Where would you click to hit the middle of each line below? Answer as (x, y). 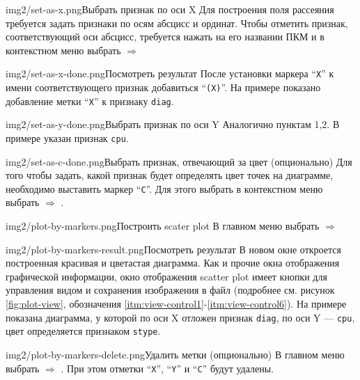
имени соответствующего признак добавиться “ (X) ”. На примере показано (163, 87)
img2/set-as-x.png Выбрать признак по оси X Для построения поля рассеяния (170, 9)
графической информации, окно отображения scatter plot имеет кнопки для (166, 276)
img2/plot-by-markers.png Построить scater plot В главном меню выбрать (163, 226)
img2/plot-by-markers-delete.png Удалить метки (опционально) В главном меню (175, 354)
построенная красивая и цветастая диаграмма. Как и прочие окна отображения (173, 263)
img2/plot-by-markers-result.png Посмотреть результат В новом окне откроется (173, 249)
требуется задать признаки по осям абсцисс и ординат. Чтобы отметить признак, (177, 23)
